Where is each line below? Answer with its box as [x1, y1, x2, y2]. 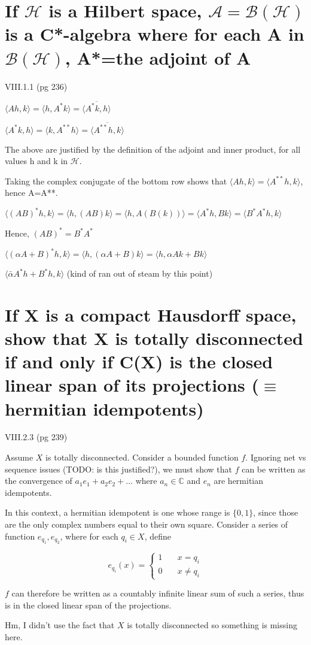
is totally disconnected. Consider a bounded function [45, 451, 239, 464]
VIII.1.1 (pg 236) [5, 80, 68, 92]
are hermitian [214, 474, 264, 487]
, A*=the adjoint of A [65, 45, 251, 69]
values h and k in [5, 155, 68, 167]
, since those [253, 506, 298, 519]
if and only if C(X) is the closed [5, 349, 273, 374]
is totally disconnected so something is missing [127, 619, 297, 631]
